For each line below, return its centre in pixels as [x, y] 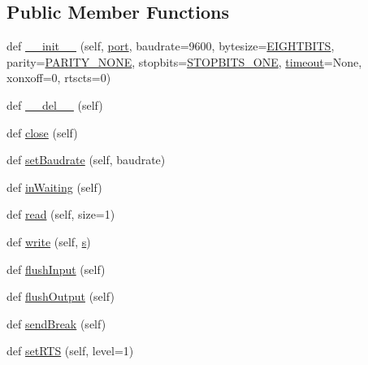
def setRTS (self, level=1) [70, 351]
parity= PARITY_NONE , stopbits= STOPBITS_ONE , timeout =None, [184, 61]
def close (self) [42, 132]
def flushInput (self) [56, 269]
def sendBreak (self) [56, 323]
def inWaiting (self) [54, 187]
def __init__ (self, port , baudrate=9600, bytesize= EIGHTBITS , [171, 46]
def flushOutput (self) [61, 296]
